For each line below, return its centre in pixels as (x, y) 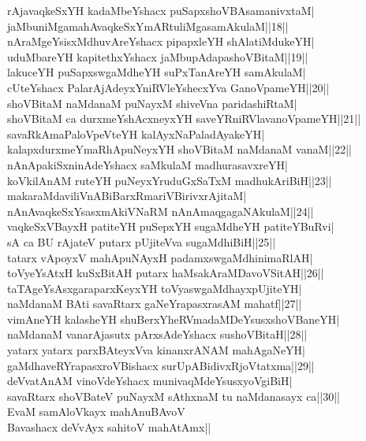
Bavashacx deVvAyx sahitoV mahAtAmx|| (109, 427)
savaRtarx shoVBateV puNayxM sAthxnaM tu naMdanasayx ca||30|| (174, 396)
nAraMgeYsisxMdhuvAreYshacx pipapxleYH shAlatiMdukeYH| (161, 41)
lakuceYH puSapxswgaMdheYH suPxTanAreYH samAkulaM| (157, 72)
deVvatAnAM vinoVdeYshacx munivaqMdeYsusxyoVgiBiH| (150, 381)
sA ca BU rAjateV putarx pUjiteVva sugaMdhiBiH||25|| (142, 241)
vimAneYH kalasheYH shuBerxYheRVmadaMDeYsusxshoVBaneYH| (174, 319)
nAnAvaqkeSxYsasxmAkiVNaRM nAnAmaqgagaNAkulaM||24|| (161, 211)
